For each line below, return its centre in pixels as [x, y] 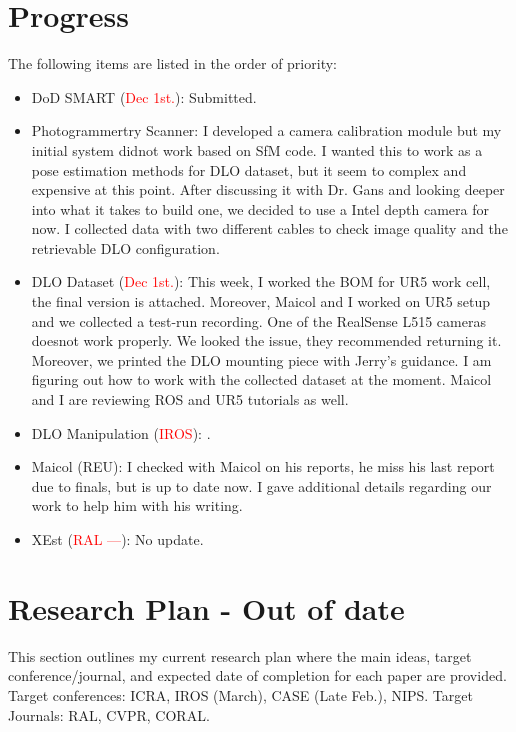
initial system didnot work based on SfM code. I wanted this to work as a [257, 149]
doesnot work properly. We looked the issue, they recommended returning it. [266, 340]
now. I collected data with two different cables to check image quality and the [269, 228]
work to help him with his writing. [137, 505]
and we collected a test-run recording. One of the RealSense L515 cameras [258, 320]
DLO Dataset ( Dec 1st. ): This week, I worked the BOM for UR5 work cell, [261, 281]
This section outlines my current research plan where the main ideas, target [240, 655]
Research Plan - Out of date [206, 607]
